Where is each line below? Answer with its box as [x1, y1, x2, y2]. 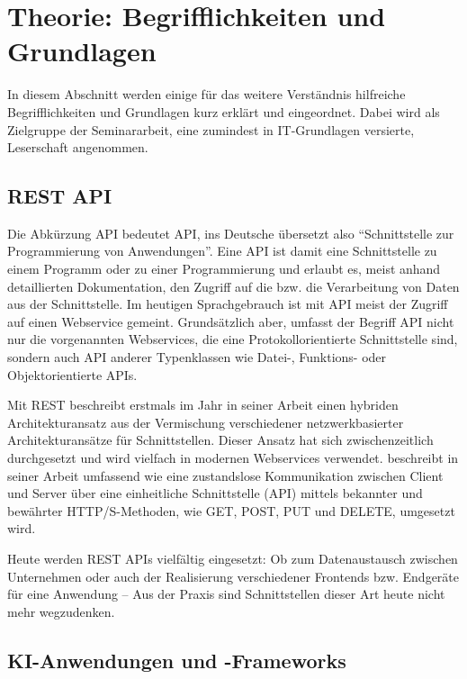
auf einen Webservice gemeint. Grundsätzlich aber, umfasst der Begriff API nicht [7, 312, 454, 330]
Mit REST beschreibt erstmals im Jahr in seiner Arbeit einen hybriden [7, 395, 399, 414]
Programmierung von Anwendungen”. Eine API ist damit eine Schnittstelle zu [7, 241, 437, 260]
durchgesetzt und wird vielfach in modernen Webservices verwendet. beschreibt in [7, 448, 459, 467]
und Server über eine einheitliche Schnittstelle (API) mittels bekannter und [7, 484, 423, 502]
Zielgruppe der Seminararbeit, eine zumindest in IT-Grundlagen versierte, [7, 120, 415, 139]
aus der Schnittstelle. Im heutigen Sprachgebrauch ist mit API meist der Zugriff [7, 294, 448, 313]
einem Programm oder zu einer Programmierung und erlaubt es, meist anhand [7, 259, 441, 278]
